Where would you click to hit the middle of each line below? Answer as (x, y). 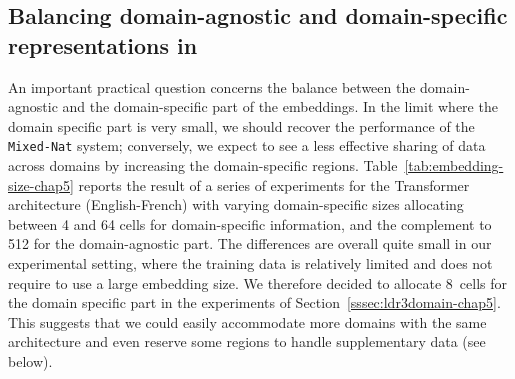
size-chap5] (41, 184)
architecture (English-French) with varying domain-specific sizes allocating (236, 204)
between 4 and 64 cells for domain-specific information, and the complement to (250, 223)
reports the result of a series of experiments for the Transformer (274, 184)
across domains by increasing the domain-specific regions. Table (203, 165)
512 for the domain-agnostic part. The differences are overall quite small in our (250, 243)
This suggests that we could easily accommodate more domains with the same (247, 321)
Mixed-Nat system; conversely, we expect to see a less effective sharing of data (247, 145)
